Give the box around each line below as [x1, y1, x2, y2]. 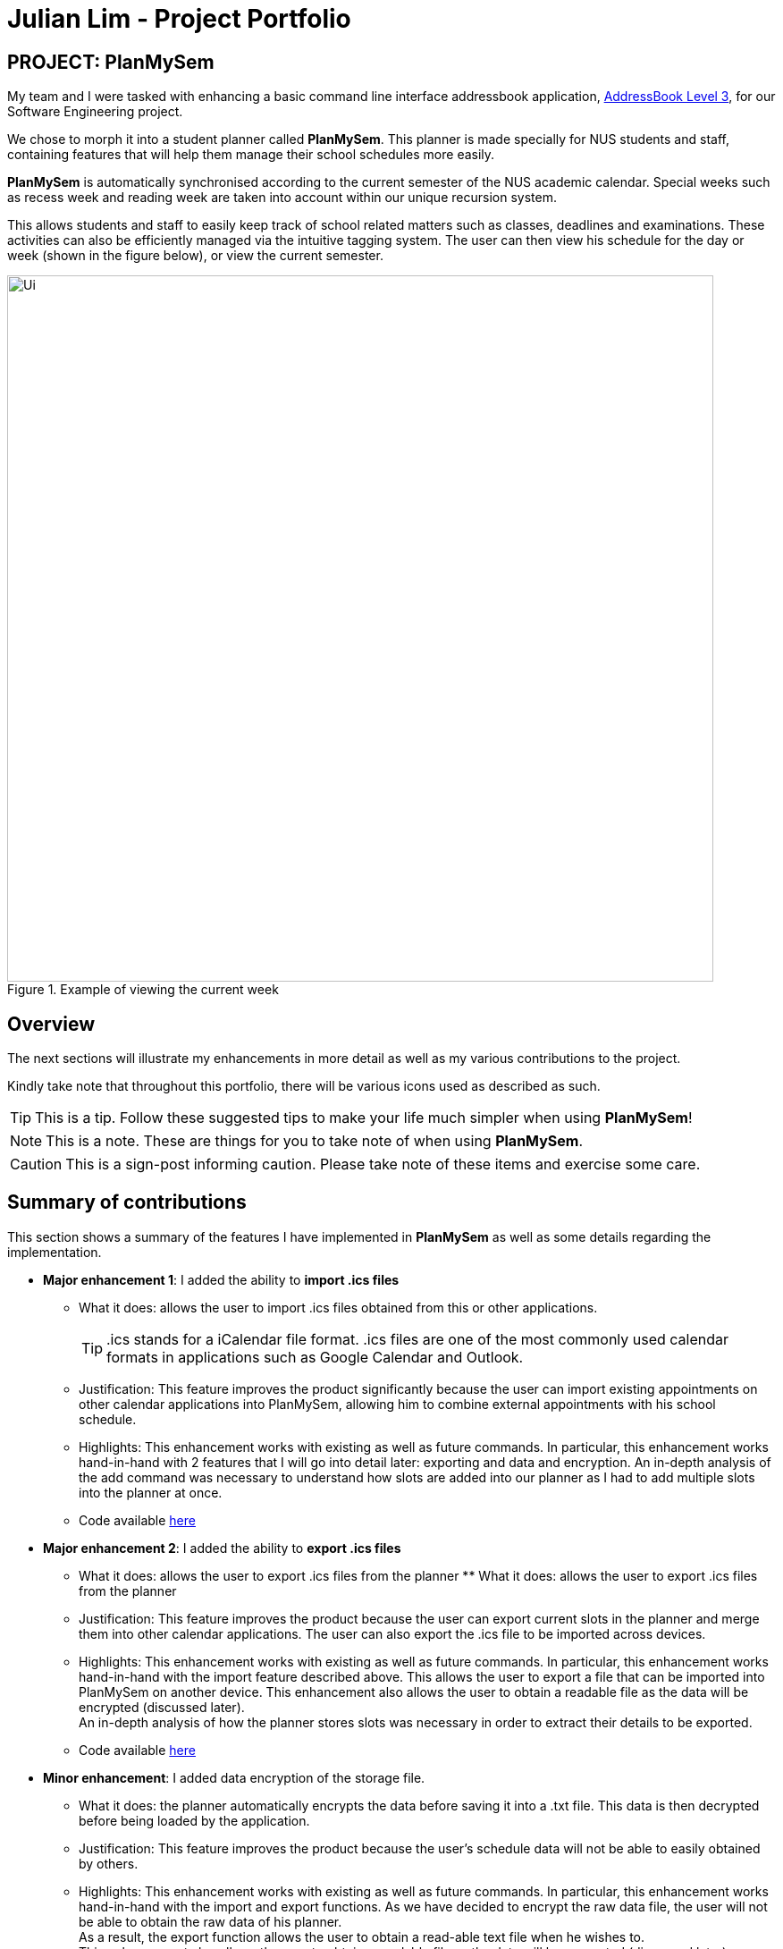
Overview [7, 1012, 96, 1035]
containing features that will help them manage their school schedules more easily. [7, 147, 495, 163]
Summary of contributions [7, 1191, 247, 1214]
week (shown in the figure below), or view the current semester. [7, 248, 383, 264]
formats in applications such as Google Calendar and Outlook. [106, 1347, 524, 1366]
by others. [79, 1855, 139, 1871]
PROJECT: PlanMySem [7, 50, 215, 73]
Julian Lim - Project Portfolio [7, 4, 351, 34]
